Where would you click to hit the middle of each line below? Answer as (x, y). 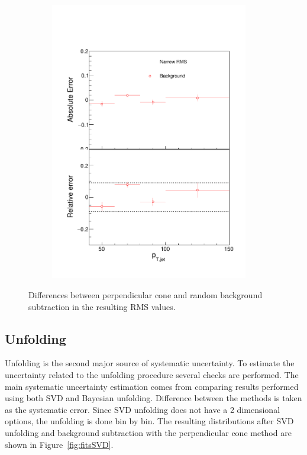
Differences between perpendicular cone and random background (146, 294)
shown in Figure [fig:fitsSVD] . (59, 444)
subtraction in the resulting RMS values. (102, 306)
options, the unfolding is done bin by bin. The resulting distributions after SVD (149, 421)
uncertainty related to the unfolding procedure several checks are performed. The (152, 374)
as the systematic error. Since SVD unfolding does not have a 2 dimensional (143, 409)
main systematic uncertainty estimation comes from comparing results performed (152, 386)
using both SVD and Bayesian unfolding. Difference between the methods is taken (153, 398)
